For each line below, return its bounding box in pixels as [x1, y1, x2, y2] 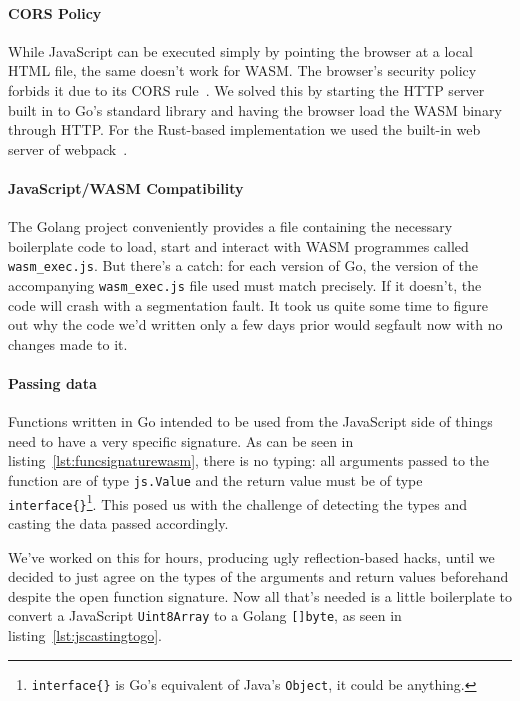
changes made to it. [8, 333, 128, 354]
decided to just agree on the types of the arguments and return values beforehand [8, 566, 509, 587]
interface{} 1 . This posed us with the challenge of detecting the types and [8, 490, 467, 514]
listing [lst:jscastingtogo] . [8, 625, 162, 646]
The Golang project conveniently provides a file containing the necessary [8, 216, 453, 237]
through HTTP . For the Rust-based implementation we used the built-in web [8, 119, 481, 140]
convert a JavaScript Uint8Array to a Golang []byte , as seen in [8, 605, 402, 626]
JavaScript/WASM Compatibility [8, 177, 244, 198]
